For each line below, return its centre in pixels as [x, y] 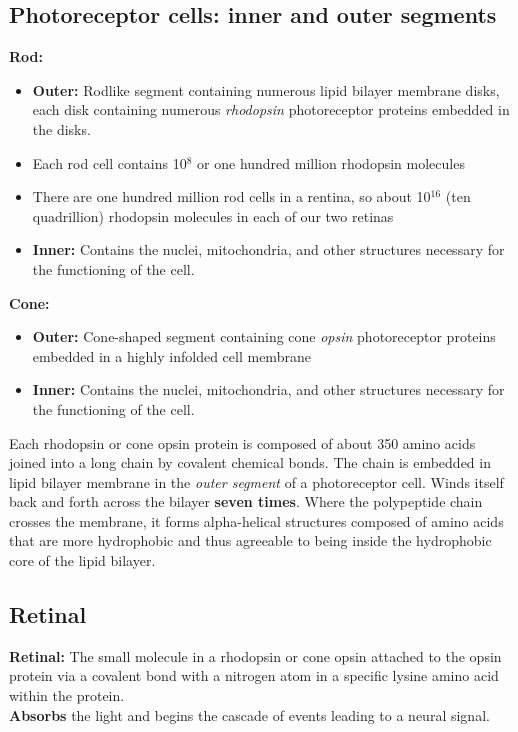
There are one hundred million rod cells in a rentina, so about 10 [231, 196]
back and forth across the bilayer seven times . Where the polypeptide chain [246, 501]
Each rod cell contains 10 [109, 162]
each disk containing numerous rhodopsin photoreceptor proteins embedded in [271, 109]
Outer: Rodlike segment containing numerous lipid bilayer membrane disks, [266, 89]
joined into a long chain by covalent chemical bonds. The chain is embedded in [250, 462]
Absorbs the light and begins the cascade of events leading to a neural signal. [249, 714]
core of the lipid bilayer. [82, 560]
